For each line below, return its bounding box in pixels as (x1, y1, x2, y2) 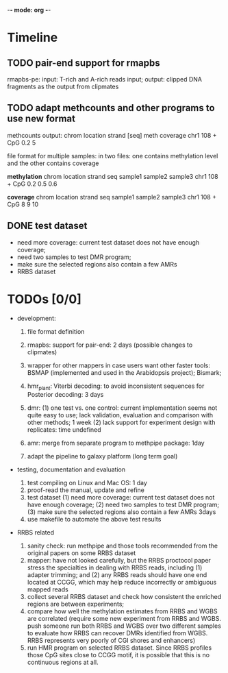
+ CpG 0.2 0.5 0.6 (7, 180, 58, 188)
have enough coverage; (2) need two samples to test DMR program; (27, 500, 220, 509)
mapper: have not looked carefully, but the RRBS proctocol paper (27, 556, 211, 565)
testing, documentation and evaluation (16, 465, 125, 474)
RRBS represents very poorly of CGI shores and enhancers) (27, 637, 196, 645)
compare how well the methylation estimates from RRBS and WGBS (27, 607, 218, 615)
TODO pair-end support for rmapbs (7, 57, 161, 69)
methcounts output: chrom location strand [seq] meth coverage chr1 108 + (7, 131, 217, 139)
